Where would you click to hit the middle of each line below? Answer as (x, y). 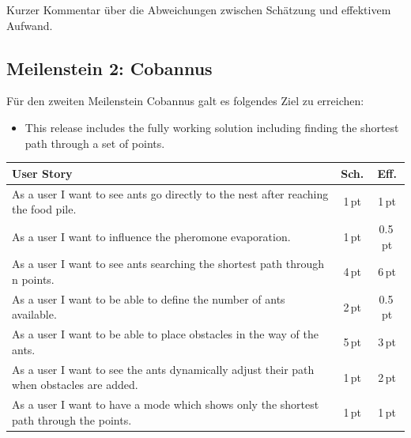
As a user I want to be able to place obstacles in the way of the (165, 334)
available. (34, 314)
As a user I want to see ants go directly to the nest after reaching (170, 193)
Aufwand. (30, 25)
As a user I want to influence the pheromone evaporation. (151, 236)
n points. (33, 279)
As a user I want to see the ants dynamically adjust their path (163, 369)
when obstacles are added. (75, 385)
